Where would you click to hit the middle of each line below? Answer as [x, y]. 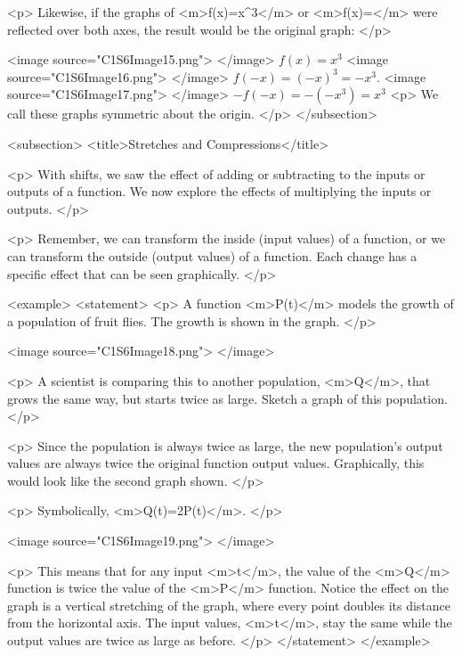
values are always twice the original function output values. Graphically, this [216, 463]
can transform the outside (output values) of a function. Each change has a [212, 255]
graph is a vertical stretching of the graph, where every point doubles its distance [229, 605]
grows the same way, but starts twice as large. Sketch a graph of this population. [227, 398]
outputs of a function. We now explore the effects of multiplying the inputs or [219, 191]
